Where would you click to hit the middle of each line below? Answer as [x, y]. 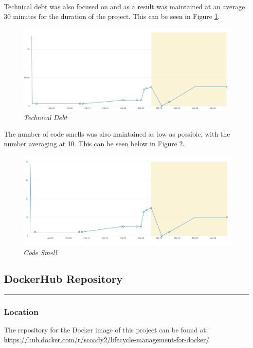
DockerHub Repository [63, 279]
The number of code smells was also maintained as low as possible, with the [117, 133]
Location [21, 311]
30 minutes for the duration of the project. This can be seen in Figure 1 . [112, 16]
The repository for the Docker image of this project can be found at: [106, 330]
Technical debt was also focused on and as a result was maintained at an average [125, 6]
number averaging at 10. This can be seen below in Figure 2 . [94, 143]
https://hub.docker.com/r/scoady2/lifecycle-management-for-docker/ [107, 339]
